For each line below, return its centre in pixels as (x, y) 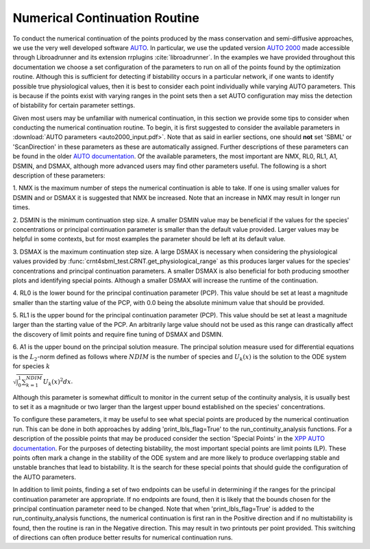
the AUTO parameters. (45, 477)
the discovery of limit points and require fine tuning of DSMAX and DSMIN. (118, 334)
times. (21, 207)
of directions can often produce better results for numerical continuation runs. (123, 537)
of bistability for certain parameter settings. (74, 106)
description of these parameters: (59, 175)
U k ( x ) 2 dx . (58, 382)
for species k (32, 366)
